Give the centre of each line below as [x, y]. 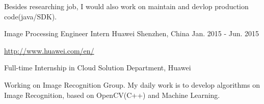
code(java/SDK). [31, 16]
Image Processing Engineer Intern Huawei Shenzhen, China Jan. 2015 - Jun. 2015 [132, 33]
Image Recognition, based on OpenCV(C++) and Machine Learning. [112, 95]
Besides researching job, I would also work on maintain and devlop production [126, 6]
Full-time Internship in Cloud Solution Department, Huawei [98, 68]
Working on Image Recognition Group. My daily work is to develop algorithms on [132, 84]
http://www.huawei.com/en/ [49, 50]
